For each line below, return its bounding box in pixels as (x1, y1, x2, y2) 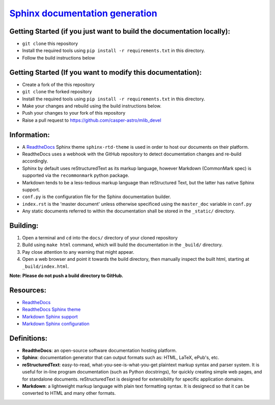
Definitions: (9, 334, 48, 342)
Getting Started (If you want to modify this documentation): (9, 68, 202, 76)
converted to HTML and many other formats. (22, 390, 116, 396)
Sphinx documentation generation (9, 8, 157, 19)
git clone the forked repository (22, 89, 92, 95)
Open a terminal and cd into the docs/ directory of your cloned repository (22, 235, 178, 241)
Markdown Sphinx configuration (22, 321, 90, 327)
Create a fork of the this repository (22, 82, 95, 88)
